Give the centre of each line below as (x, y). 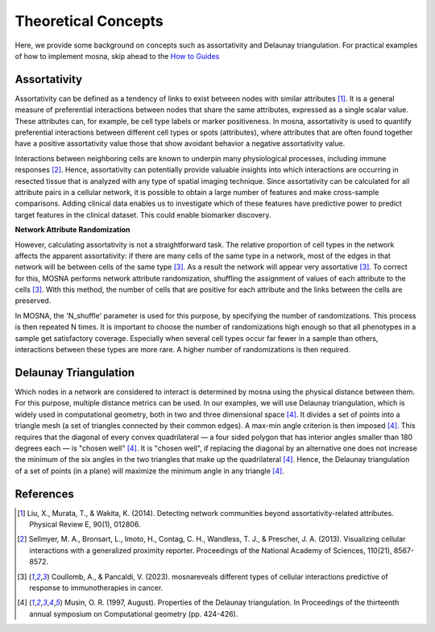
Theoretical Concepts (89, 21)
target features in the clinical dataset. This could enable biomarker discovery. (143, 214)
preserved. (33, 301)
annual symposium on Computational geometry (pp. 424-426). (134, 613)
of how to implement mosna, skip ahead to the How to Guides (117, 56)
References (44, 494)
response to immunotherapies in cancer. (96, 588)
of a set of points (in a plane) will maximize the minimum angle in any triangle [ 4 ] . (150, 471)
